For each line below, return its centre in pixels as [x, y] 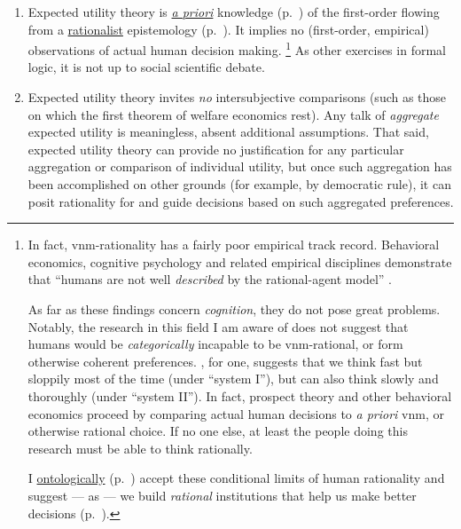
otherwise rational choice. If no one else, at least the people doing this [218, 431]
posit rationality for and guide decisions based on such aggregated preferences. [241, 201]
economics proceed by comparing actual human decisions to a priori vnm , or [236, 413]
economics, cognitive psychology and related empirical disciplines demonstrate [240, 261]
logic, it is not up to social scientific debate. [146, 67]
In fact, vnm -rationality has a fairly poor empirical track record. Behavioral [234, 245]
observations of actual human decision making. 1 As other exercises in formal [237, 48]
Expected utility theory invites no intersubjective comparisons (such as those [237, 97]
